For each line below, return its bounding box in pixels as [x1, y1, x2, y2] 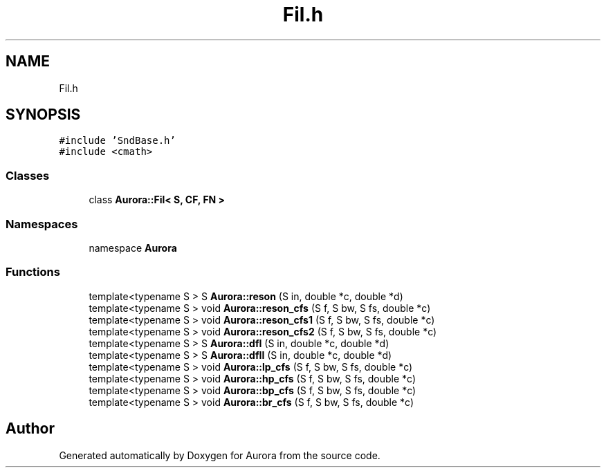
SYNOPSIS [6, 106, 81, 124]
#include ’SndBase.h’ [59, 135, 176, 147]
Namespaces [6, 216, 78, 231]
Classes [6, 168, 50, 183]
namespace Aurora [89, 241, 177, 254]
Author [6, 420, 55, 438]
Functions [6, 265, 60, 279]
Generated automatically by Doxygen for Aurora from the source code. [59, 449, 380, 461]
